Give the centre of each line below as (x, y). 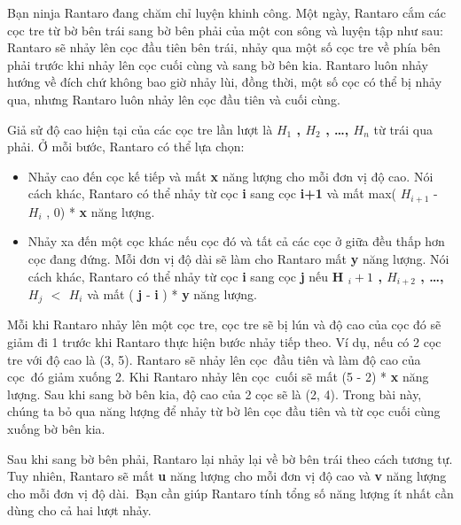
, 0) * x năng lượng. (101, 211)
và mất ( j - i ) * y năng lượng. (172, 294)
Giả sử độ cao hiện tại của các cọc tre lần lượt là (140, 129)
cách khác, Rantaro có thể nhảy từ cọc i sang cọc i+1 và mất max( (212, 193)
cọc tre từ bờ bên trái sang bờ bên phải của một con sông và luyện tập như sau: (225, 30)
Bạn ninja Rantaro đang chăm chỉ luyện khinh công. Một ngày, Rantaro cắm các (227, 12)
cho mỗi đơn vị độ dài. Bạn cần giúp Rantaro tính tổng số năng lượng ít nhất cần (230, 493)
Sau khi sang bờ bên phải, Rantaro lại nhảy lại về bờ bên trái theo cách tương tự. (230, 458)
